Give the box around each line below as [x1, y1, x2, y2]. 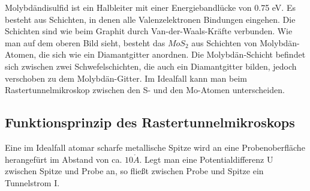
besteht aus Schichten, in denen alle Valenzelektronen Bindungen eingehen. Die [5, 13, 296, 25]
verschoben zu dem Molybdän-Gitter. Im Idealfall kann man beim [5, 71, 247, 84]
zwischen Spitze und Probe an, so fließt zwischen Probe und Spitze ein [5, 165, 264, 177]
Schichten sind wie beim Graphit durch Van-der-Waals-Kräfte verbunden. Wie [5, 25, 293, 37]
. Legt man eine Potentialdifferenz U [139, 153, 273, 165]
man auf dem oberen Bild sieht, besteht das [5, 36, 165, 49]
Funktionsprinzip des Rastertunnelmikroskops [5, 113, 295, 132]
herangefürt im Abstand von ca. [5, 153, 122, 165]
